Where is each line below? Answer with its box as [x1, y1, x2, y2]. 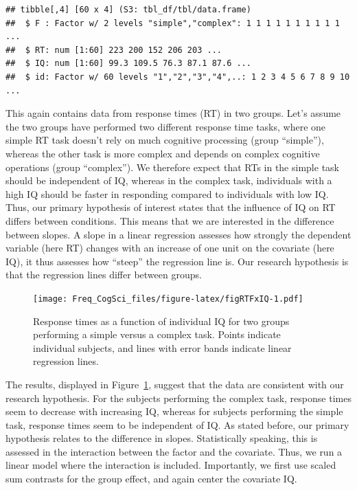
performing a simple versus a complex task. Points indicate [33, 327, 281, 342]
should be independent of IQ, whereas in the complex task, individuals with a [5, 173, 332, 188]
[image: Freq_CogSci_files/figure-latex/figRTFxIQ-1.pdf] [33, 293, 303, 304]
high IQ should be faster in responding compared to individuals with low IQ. [5, 186, 329, 201]
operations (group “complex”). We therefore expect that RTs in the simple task [5, 159, 339, 174]
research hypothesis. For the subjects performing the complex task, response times [5, 390, 352, 405]
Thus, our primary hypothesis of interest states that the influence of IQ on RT [5, 200, 336, 214]
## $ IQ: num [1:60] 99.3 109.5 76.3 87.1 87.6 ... [5, 58, 251, 69]
